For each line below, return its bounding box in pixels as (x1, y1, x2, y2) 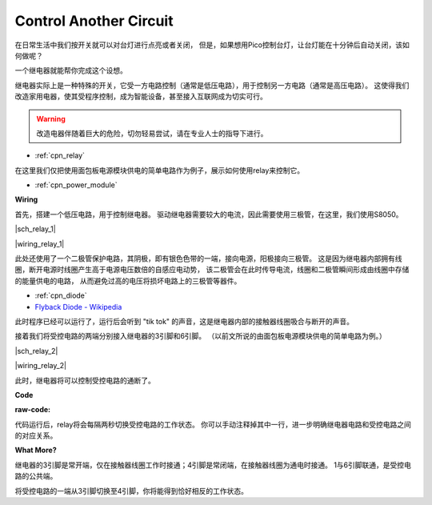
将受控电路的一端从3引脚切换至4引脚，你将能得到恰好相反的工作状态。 (14, 486, 248, 495)
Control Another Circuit (14, 12, 174, 30)
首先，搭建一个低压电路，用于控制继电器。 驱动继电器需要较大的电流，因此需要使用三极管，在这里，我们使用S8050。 (14, 209, 403, 219)
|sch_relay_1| (14, 224, 56, 234)
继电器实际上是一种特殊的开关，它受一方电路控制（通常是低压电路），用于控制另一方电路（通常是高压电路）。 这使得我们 (14, 80, 410, 90)
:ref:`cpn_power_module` (34, 180, 118, 190)
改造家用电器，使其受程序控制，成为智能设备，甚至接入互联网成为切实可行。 (14, 92, 267, 102)
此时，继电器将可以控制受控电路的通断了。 (14, 375, 155, 385)
